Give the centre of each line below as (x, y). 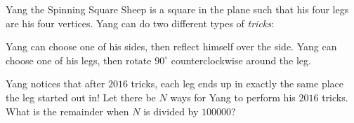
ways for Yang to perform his (233, 97)
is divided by (171, 111)
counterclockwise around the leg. (241, 60)
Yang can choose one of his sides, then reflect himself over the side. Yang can (171, 46)
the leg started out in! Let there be (81, 97)
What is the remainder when (67, 111)
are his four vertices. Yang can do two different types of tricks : (140, 23)
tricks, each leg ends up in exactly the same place (237, 84)
